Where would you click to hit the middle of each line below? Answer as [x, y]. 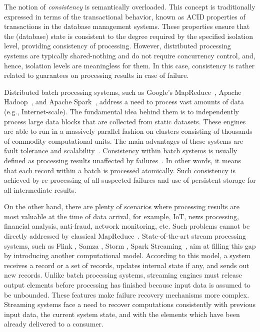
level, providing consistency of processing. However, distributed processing [117, 46]
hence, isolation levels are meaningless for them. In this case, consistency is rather [129, 65]
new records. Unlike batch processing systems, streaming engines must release [123, 275]
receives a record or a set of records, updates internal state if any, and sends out [127, 265]
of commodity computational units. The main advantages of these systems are [124, 141]
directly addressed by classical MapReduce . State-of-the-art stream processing [125, 236]
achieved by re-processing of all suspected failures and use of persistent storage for [130, 180]
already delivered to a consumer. [54, 324]
